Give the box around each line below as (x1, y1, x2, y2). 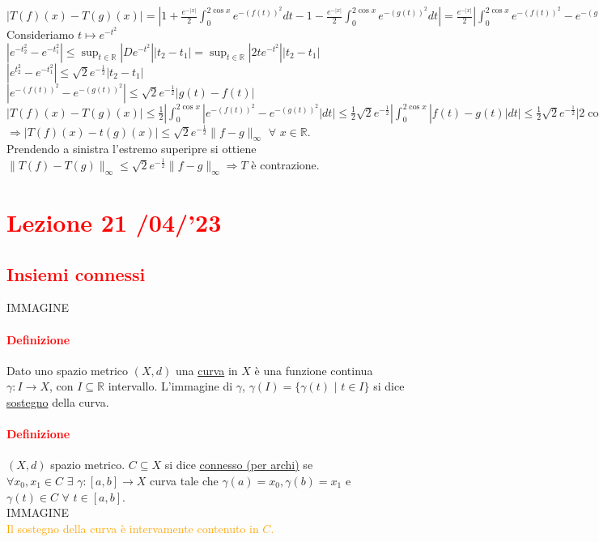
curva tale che (149, 472, 219, 489)
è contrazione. (251, 156, 320, 173)
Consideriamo (6, 26, 74, 42)
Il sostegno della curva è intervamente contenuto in (6, 519, 259, 536)
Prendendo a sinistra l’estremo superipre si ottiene (6, 140, 257, 157)
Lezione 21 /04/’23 (6, 205, 222, 238)
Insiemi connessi (6, 261, 146, 286)
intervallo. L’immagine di (108, 378, 233, 395)
